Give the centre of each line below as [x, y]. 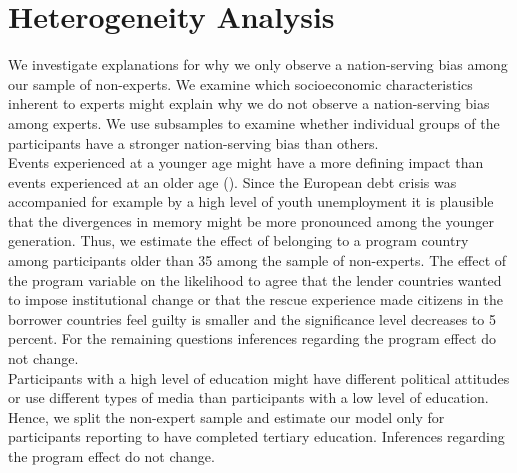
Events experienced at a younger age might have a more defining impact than [246, 162]
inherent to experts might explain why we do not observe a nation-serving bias [249, 103]
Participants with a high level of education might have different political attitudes [259, 377]
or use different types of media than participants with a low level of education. [248, 397]
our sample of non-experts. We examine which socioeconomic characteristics [240, 83]
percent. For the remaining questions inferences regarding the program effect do [252, 338]
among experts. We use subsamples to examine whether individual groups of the [254, 122]
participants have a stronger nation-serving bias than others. [193, 142]
